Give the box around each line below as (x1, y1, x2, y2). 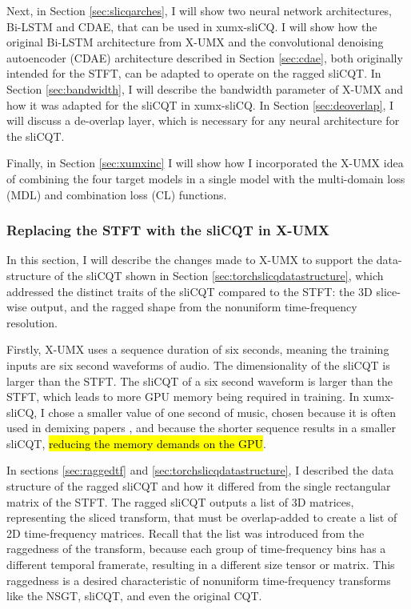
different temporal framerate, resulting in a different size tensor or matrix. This (6, 556, 395, 573)
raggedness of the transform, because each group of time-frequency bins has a (6, 540, 386, 557)
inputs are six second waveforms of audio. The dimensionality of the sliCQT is (6, 356, 390, 373)
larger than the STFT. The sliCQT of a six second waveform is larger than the (6, 372, 393, 389)
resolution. (6, 314, 58, 331)
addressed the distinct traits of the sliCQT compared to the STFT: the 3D (6, 282, 373, 299)
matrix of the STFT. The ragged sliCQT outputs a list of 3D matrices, (6, 493, 354, 510)
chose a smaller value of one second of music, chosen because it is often (48, 403, 397, 420)
